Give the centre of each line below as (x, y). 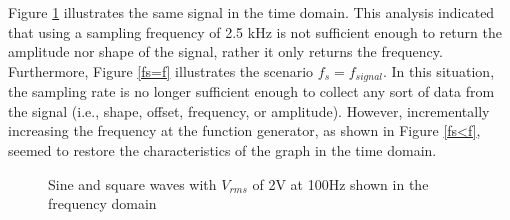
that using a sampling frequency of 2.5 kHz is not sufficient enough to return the (255, 31)
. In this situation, (439, 70)
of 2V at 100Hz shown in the (340, 183)
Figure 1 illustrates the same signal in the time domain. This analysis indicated (251, 12)
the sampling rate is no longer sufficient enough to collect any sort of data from (251, 91)
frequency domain (102, 203)
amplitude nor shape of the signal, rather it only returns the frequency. (225, 51)
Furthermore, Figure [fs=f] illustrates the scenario (161, 70)
